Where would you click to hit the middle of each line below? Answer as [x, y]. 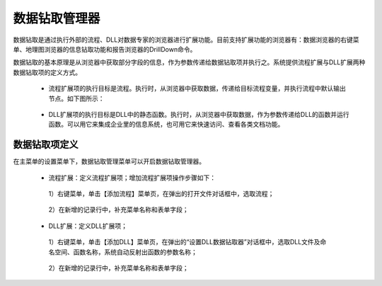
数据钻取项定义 [46, 145]
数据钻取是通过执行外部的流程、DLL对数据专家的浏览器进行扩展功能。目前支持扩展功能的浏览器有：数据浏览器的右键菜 [186, 40]
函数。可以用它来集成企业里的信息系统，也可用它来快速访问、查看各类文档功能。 [166, 125]
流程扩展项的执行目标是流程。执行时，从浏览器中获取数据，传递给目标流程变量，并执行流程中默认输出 [197, 88]
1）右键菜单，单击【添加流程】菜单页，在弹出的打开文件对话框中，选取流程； [161, 193]
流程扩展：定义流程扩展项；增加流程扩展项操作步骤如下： [132, 178]
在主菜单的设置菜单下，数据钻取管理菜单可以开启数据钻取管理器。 [109, 161]
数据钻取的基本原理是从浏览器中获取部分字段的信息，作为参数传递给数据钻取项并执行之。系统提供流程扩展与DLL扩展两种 [189, 62]
